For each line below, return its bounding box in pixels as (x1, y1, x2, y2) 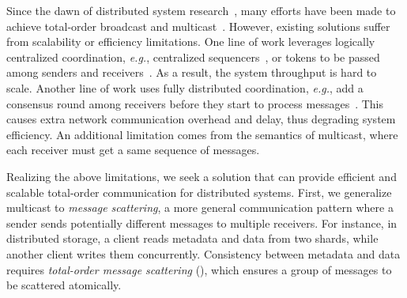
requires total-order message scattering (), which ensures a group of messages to (6, 261, 392, 277)
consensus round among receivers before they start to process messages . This (6, 95, 384, 111)
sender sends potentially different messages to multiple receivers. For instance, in (6, 214, 398, 231)
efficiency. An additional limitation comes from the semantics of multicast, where (6, 126, 398, 142)
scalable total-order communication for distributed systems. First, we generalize (6, 183, 392, 200)
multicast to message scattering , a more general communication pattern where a (6, 199, 394, 216)
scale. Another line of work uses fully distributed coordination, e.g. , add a (6, 79, 364, 96)
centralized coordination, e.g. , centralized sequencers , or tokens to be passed (6, 48, 380, 65)
